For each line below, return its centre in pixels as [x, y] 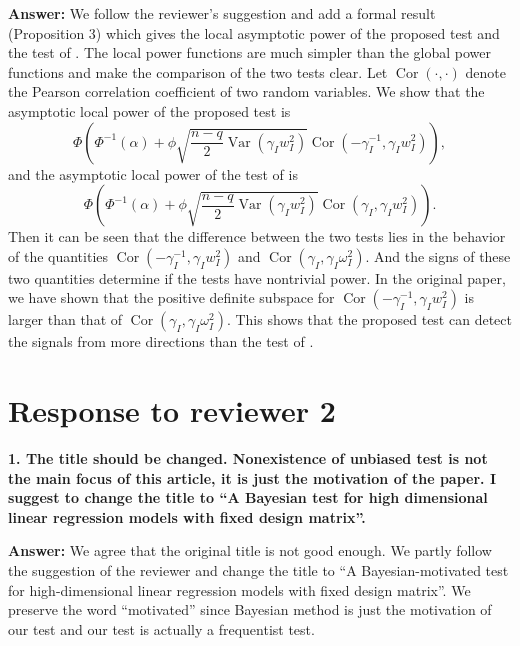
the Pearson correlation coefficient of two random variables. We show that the [246, 91]
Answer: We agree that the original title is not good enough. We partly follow [250, 550]
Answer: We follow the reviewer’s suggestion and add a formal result [222, 13]
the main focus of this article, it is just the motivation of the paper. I [252, 477]
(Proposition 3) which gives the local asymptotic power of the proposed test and [254, 32]
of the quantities [58, 255]
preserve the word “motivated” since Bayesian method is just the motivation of [250, 609]
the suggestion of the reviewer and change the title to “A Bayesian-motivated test [258, 570]
